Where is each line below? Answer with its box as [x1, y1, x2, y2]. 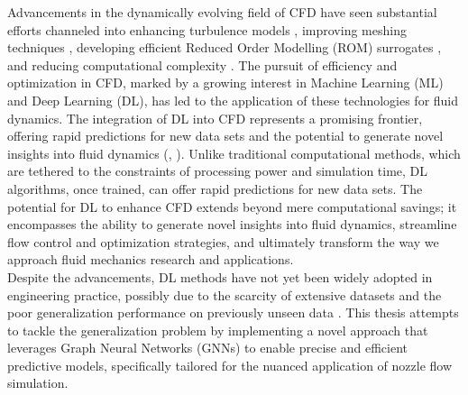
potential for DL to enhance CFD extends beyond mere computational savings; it [7, 197, 457, 216]
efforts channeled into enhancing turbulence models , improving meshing [7, 20, 407, 39]
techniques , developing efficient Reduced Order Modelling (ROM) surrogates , [7, 38, 442, 57]
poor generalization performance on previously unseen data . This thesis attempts [7, 303, 459, 322]
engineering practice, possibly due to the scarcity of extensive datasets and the [7, 285, 442, 304]
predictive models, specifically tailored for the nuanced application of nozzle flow [7, 355, 453, 374]
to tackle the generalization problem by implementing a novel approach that [7, 320, 428, 339]
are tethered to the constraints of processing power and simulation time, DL [7, 161, 428, 180]
